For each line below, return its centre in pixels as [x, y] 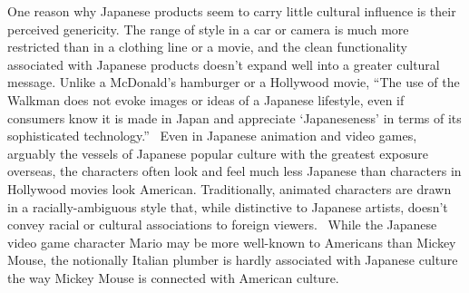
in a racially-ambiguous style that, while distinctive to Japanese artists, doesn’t [228, 206]
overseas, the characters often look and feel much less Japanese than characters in [234, 171]
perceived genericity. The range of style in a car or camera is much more [208, 29]
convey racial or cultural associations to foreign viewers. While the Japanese [222, 225]
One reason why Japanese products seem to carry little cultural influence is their [232, 11]
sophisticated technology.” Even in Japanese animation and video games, [212, 136]
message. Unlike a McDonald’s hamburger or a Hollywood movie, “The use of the [234, 82]
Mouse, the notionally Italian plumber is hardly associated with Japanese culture [233, 260]
